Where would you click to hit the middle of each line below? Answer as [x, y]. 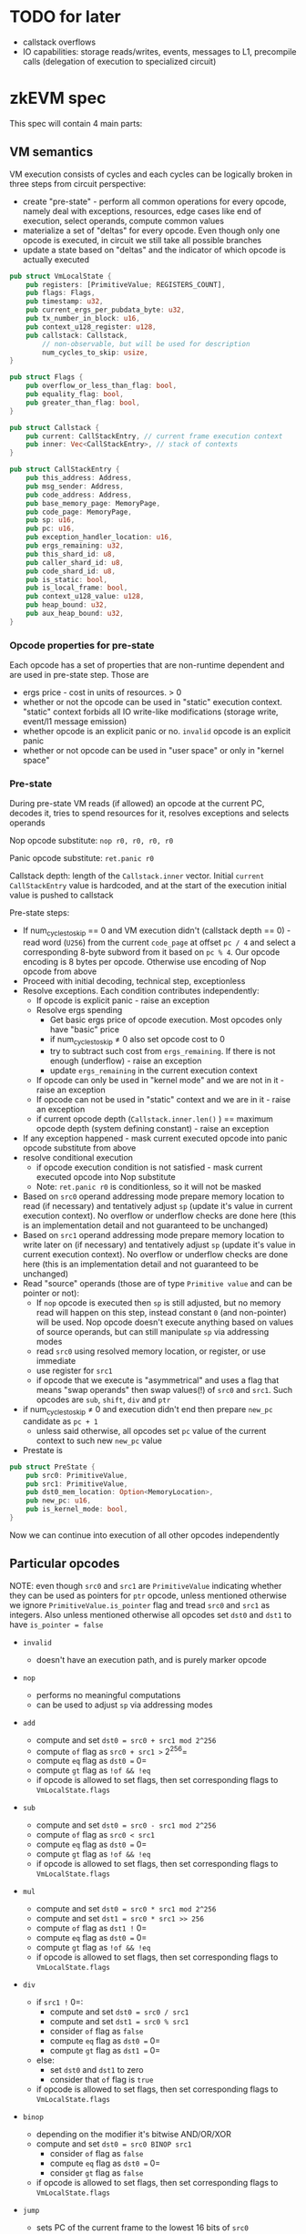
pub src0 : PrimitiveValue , [77, 1475]
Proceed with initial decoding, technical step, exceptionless [134, 981]
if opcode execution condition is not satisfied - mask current [149, 1167]
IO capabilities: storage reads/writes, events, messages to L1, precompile [160, 51]
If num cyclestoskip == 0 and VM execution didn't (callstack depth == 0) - [157, 932]
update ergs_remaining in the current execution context [153, 1071]
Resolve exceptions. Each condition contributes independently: [141, 991]
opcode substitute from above [79, 1148]
